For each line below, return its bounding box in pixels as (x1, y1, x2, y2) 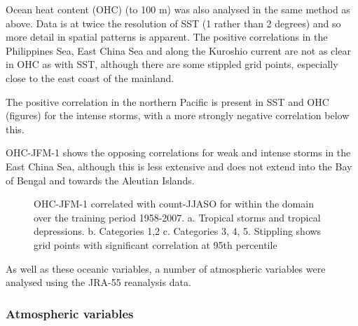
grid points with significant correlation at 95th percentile (34, 237, 277, 252)
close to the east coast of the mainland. (6, 70, 174, 85)
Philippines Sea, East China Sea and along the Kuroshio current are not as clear (6, 43, 351, 57)
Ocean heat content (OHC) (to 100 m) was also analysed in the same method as (6, 2, 350, 16)
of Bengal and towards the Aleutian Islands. (6, 172, 195, 187)
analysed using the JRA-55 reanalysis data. (6, 275, 191, 290)
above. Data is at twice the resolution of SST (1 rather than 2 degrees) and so (6, 15, 341, 30)
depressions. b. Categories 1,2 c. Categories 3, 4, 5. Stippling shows (34, 224, 322, 238)
